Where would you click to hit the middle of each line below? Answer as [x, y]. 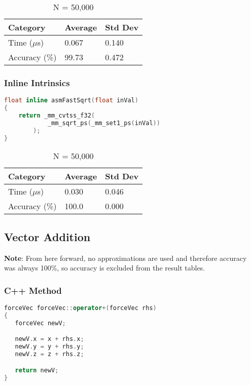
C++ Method [33, 290]
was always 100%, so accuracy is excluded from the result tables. [105, 268]
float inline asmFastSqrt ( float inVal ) [71, 101]
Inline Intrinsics [37, 82]
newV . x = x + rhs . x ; [49, 339]
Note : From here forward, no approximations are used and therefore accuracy [126, 258]
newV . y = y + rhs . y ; [49, 347]
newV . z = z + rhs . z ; [49, 354]
